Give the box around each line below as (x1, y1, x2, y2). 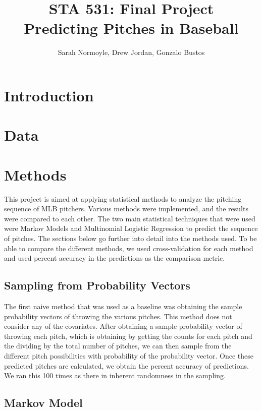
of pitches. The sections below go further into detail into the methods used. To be (4, 232, 257, 243)
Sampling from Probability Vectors (4, 277, 190, 293)
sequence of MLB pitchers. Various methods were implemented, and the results (4, 203, 248, 214)
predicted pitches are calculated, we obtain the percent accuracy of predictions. (4, 360, 249, 371)
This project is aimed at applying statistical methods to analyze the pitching (4, 193, 242, 204)
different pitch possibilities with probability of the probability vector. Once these (4, 350, 254, 361)
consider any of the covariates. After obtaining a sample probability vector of (4, 321, 242, 331)
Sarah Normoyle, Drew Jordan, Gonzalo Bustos (58, 47, 205, 57)
